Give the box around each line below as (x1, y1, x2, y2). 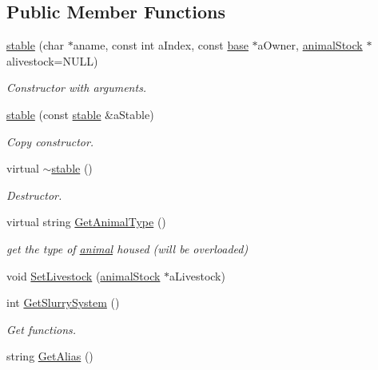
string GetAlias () (6, 348, 94, 364)
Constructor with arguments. (6, 79, 147, 96)
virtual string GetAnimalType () (6, 213, 166, 230)
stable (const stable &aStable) (6, 105, 154, 122)
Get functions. (6, 320, 77, 337)
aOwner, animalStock (257, 37, 363, 54)
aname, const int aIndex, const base (73, 37, 249, 54)
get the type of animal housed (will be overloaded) (6, 240, 249, 257)
